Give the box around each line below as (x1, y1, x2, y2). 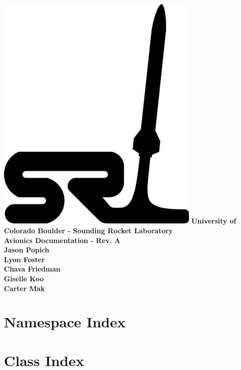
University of (191, 216, 236, 226)
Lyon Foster (4, 254, 45, 264)
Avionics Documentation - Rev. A (4, 235, 120, 245)
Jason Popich (4, 245, 49, 255)
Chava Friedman (4, 264, 61, 274)
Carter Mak (4, 283, 45, 293)
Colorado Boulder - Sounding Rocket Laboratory (4, 225, 173, 236)
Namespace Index (4, 312, 126, 332)
